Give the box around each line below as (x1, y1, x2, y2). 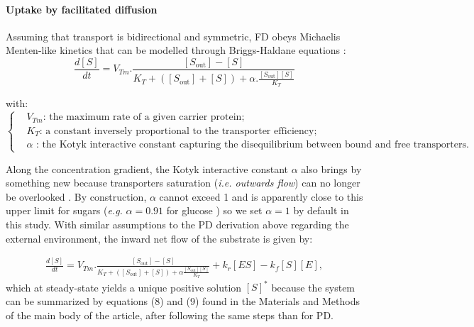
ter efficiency (258, 126, 314, 136)
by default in (293, 203, 349, 218)
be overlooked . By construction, (6, 189, 147, 204)
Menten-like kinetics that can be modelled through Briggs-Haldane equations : (6, 43, 346, 57)
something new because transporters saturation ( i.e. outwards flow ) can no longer (6, 175, 360, 190)
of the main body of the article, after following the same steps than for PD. (6, 307, 334, 322)
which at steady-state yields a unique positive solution (6, 279, 242, 294)
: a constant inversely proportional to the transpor (39, 126, 259, 136)
